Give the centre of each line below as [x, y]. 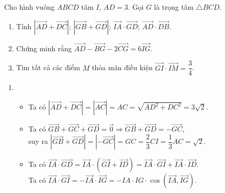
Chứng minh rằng [44, 48]
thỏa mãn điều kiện [122, 67]
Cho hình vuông [29, 7]
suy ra [38, 141]
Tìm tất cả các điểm [48, 67]
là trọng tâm [174, 7]
